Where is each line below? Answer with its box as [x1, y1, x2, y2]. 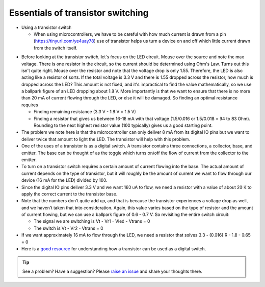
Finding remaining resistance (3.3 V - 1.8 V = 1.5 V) [33, 109, 136, 115]
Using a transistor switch [21, 24, 72, 30]
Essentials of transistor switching [9, 7, 149, 18]
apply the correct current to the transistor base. [21, 191, 118, 197]
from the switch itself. [33, 45, 78, 51]
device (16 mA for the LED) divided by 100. [21, 177, 107, 183]
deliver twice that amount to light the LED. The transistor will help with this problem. [21, 136, 190, 142]
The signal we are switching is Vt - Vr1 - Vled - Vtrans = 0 [33, 218, 150, 224]
